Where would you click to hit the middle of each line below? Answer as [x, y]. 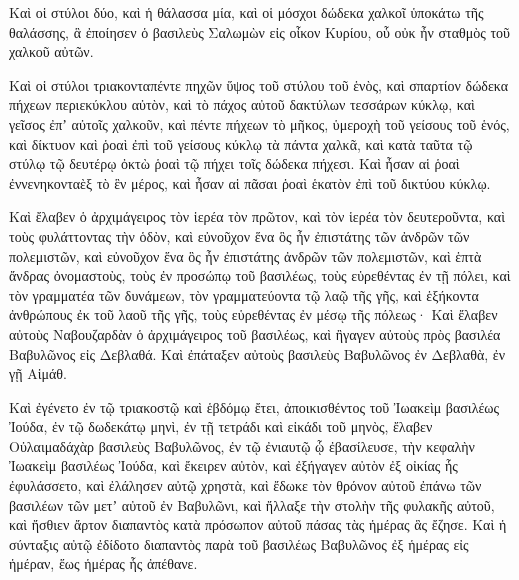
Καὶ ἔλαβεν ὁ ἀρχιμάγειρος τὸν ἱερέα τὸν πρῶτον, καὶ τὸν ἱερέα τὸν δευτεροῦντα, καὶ [257, 216]
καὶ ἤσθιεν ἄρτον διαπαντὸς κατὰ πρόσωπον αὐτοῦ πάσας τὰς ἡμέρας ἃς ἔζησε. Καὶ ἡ [258, 524]
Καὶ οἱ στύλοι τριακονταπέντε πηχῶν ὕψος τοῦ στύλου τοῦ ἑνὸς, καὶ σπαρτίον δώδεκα [259, 84]
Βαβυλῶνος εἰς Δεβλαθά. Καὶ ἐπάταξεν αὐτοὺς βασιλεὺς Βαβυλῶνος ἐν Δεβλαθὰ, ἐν [257, 353]
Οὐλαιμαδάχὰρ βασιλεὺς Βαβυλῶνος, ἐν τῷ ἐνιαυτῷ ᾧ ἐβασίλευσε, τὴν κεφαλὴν [242, 445]
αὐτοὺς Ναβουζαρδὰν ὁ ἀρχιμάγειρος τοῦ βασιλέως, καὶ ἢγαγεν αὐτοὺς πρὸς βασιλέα [255, 333]
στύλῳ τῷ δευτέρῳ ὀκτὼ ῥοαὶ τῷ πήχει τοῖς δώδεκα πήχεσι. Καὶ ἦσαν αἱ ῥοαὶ [234, 163]
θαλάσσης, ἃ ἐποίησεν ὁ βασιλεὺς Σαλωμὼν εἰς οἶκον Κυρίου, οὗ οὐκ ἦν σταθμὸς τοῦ [259, 31]
